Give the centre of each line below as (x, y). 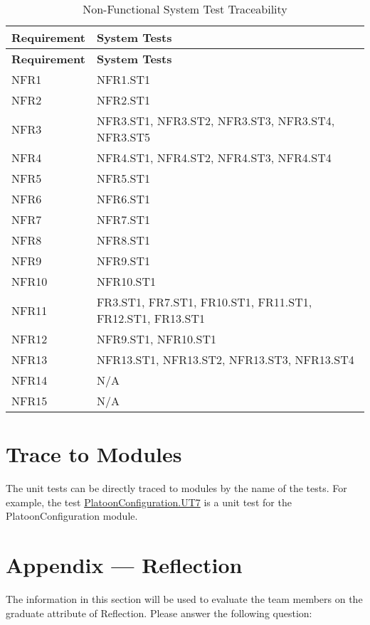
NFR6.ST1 (123, 199)
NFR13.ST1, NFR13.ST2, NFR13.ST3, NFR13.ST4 (225, 359)
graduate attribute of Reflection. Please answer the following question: (159, 613)
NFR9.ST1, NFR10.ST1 (156, 339)
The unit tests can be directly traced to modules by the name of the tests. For (176, 488)
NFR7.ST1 (123, 219)
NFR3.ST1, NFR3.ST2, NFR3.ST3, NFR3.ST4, (216, 121)
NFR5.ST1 (123, 178)
